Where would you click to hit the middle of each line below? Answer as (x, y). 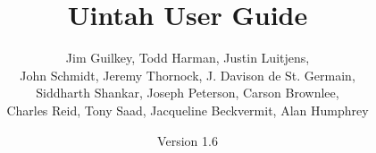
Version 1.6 (188, 140)
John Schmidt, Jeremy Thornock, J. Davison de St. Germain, (188, 75)
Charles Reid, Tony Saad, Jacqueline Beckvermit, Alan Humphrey (188, 110)
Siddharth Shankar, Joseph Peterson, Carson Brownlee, (188, 93)
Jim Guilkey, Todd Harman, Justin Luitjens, (188, 58)
